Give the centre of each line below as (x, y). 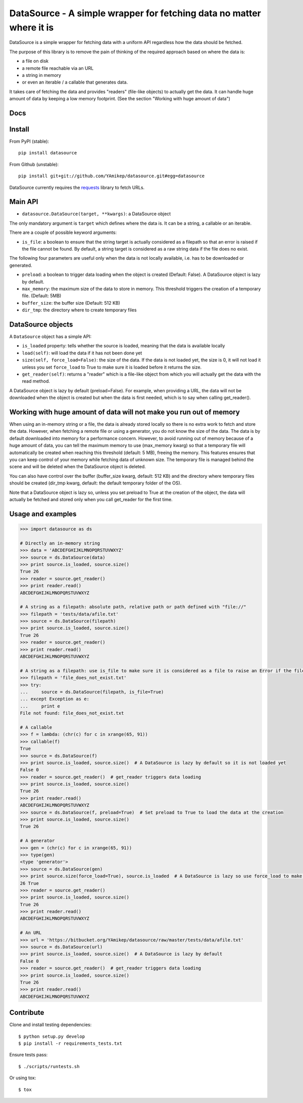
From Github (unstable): (34, 164)
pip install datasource (48, 153)
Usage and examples (43, 514)
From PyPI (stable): (29, 141)
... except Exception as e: (55, 699)
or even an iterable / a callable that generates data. (75, 82)
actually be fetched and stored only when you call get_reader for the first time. (91, 499)
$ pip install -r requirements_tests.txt (70, 1044)
